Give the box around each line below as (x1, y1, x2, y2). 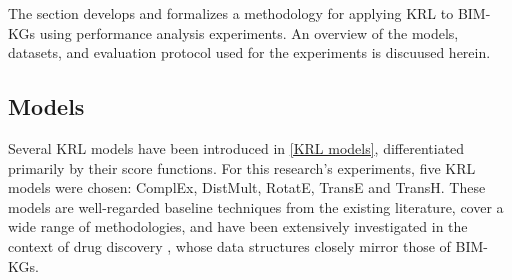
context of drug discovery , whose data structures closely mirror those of (8, 235, 451, 256)
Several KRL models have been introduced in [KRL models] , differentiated (8, 137, 465, 158)
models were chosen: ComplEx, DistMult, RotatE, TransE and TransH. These (8, 177, 486, 198)
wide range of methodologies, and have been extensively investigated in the (8, 216, 468, 237)
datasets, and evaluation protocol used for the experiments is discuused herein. (8, 42, 491, 63)
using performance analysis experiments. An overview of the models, (39, 22, 459, 43)
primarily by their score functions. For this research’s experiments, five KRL (8, 157, 476, 178)
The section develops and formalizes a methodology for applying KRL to (8, 3, 454, 23)
